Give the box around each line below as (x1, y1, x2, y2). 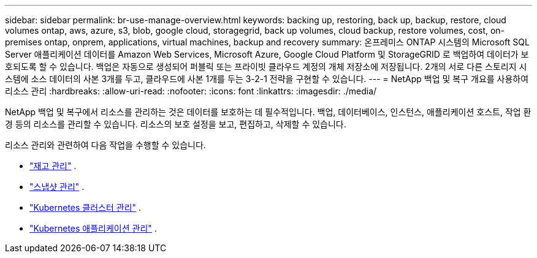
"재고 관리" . (29, 161, 77, 171)
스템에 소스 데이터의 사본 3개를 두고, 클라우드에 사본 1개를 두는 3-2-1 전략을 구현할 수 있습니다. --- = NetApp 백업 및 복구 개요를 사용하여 (5, 74, 529, 84)
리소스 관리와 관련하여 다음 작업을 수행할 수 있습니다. (5, 140, 206, 150)
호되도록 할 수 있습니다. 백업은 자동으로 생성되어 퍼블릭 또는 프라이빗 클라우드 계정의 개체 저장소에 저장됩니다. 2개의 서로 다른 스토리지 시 (5, 61, 527, 72)
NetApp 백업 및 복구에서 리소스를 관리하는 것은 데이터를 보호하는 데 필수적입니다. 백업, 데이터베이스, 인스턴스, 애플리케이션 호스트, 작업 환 (5, 107, 531, 117)
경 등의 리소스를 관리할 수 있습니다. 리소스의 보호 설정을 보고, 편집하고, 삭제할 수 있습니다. (5, 119, 346, 129)
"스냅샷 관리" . (29, 181, 85, 192)
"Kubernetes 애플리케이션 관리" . (29, 223, 157, 233)
